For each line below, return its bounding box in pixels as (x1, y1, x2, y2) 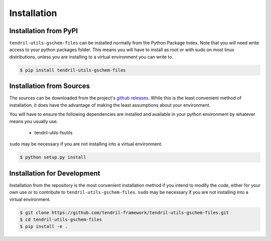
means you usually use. (9, 118, 58, 124)
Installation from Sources (9, 82, 90, 90)
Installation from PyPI (9, 27, 78, 35)
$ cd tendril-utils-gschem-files (20, 216, 102, 222)
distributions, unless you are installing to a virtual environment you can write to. (9, 54, 173, 60)
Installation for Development (9, 169, 100, 177)
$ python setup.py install (20, 154, 86, 160)
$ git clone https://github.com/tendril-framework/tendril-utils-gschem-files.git (20, 209, 229, 215)
